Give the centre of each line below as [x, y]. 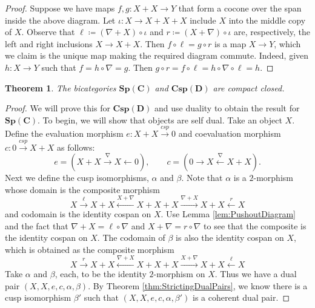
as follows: [76, 147]
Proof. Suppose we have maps [60, 8]
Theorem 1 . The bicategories [61, 87]
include [203, 20]
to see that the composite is [255, 225]
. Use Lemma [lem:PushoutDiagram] [228, 214]
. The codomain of [131, 238]
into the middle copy [267, 20]
